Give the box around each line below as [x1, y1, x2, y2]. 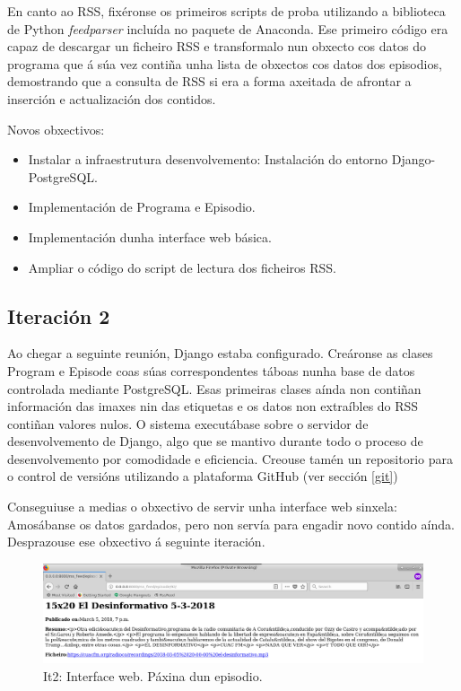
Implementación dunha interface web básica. [28, 227, 272, 246]
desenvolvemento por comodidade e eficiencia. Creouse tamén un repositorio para [7, 449, 454, 468]
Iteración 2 [7, 302, 110, 329]
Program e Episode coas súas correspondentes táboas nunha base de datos [7, 361, 415, 380]
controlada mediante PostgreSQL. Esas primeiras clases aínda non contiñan [7, 379, 422, 398]
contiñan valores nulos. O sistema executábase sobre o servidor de [7, 414, 369, 433]
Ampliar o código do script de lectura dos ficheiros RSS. [28, 258, 336, 276]
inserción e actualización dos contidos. [7, 89, 216, 108]
